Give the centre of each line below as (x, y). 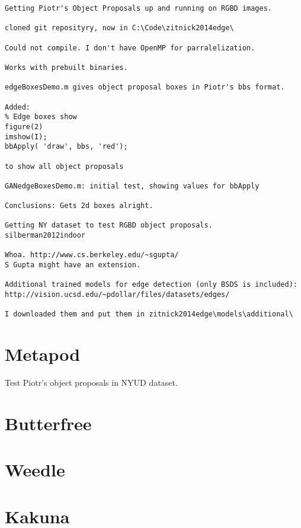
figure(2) (24, 127)
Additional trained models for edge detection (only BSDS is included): (151, 285)
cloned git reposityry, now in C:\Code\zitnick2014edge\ (119, 28)
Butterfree (48, 423)
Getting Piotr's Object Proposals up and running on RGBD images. (139, 8)
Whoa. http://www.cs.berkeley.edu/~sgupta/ (92, 255)
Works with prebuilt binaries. (66, 67)
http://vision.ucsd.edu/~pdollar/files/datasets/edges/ (117, 295)
